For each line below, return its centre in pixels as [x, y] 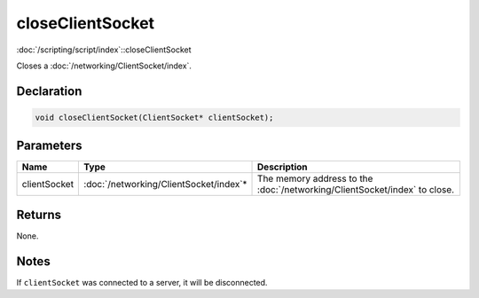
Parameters [49, 146]
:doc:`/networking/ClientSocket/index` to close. [356, 190]
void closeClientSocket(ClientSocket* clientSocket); [154, 117]
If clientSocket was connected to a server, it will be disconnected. [142, 282]
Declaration [49, 91]
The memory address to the [315, 179]
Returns [39, 214]
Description [283, 167]
